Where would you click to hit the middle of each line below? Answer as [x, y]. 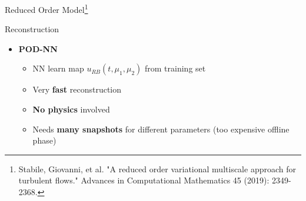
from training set [175, 68]
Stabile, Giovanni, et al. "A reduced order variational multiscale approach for [157, 168]
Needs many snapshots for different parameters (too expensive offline [161, 129]
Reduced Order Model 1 [46, 8]
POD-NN [38, 48]
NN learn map [58, 68]
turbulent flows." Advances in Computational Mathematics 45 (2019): [144, 180]
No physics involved [71, 109]
